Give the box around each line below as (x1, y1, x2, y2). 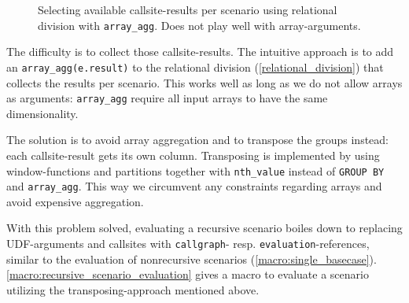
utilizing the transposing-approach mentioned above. (6, 281, 260, 297)
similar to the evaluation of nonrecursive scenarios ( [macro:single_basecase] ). (6, 250, 377, 267)
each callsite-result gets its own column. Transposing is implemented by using (6, 146, 380, 163)
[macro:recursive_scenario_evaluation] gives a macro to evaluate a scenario (6, 266, 369, 283)
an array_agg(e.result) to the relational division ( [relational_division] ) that (6, 58, 384, 75)
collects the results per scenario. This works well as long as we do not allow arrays (6, 74, 403, 91)
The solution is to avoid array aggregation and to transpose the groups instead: (6, 131, 389, 148)
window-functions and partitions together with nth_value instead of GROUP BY (6, 162, 385, 179)
